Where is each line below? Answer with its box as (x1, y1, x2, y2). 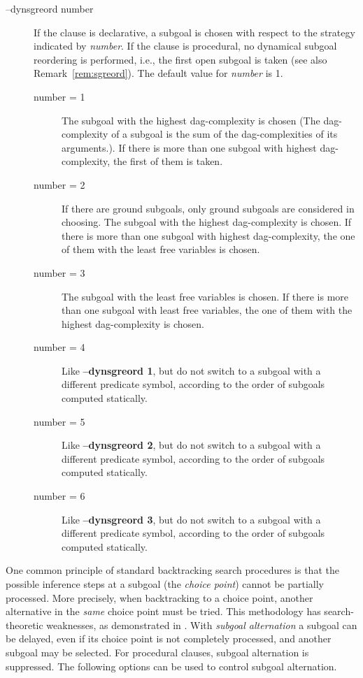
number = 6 (34, 489, 85, 503)
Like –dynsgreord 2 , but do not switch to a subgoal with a (62, 438, 321, 452)
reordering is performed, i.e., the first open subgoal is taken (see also (34, 52, 327, 66)
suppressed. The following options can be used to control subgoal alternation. (6, 658, 337, 673)
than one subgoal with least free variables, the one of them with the (62, 303, 353, 317)
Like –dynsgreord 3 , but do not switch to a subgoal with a (62, 512, 321, 526)
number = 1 (34, 89, 85, 103)
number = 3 (34, 265, 85, 280)
